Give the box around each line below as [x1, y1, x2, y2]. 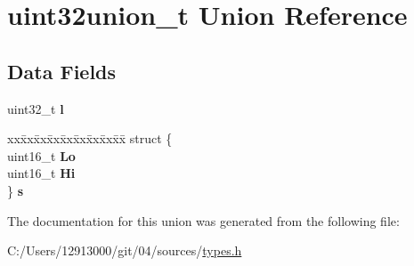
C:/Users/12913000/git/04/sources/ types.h [7, 241, 242, 260]
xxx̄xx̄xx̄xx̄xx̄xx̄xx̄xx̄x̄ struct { [7, 129, 173, 148]
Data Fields [7, 57, 117, 85]
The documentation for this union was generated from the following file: [7, 211, 400, 230]
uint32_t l [7, 99, 64, 117]
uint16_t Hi [7, 164, 76, 182]
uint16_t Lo [7, 146, 76, 165]
